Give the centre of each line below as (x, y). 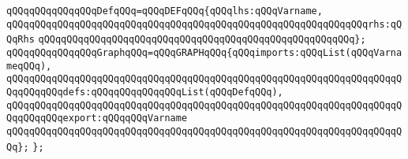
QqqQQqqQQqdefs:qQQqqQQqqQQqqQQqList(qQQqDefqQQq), (145, 92)
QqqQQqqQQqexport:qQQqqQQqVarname (97, 118)
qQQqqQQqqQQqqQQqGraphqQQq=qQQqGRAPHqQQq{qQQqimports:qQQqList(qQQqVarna (204, 52)
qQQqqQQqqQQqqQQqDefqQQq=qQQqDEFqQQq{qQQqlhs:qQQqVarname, (165, 11)
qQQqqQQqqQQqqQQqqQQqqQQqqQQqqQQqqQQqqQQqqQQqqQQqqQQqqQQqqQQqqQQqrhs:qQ (204, 24)
